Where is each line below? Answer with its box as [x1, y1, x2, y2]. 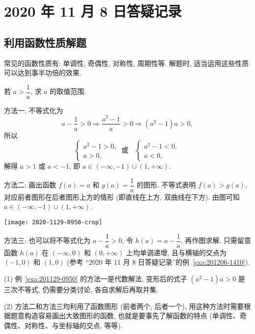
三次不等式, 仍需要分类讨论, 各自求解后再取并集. [4, 284, 158, 294]
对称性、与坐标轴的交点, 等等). [24, 320, 123, 330]
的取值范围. [50, 86, 86, 96]
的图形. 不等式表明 [136, 180, 196, 190]
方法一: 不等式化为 [4, 105, 63, 115]
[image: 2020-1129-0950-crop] [4, 219, 102, 226]
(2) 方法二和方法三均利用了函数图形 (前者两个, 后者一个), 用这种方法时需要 [4, 301, 244, 311]
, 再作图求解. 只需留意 [180, 235, 251, 245]
